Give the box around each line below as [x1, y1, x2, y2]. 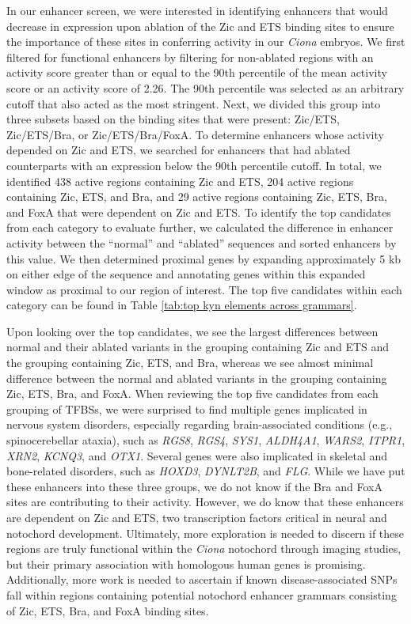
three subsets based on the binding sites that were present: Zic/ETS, [6, 111, 340, 127]
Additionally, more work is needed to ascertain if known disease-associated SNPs [6, 571, 398, 588]
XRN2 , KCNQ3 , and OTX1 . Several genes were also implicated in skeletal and [6, 447, 387, 463]
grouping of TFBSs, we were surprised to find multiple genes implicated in [6, 400, 367, 417]
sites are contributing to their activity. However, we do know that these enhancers [6, 494, 404, 510]
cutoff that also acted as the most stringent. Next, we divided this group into [6, 95, 381, 112]
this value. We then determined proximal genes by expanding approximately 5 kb [6, 250, 401, 267]
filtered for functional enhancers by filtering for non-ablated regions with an [6, 48, 374, 65]
